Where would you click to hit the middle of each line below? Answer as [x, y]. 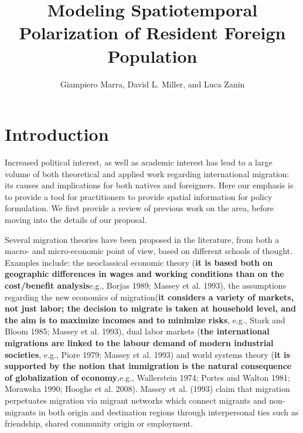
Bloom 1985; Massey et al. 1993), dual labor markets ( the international [137, 331]
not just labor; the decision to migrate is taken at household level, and [150, 308]
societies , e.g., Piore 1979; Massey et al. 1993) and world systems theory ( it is [147, 354]
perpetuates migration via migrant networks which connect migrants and [136, 400]
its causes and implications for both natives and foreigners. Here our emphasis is [149, 185]
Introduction [57, 134]
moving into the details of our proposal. [76, 219]
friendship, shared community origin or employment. [99, 423]
